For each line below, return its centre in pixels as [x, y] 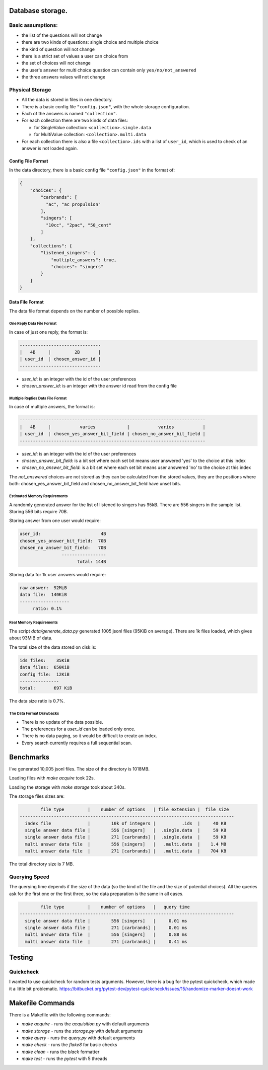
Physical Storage [30, 89]
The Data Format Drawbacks [34, 714]
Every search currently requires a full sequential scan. [77, 743]
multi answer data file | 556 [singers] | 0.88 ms [106, 935]
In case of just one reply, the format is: [48, 332]
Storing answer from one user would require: [55, 521]
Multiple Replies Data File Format [38, 398]
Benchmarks [29, 757]
